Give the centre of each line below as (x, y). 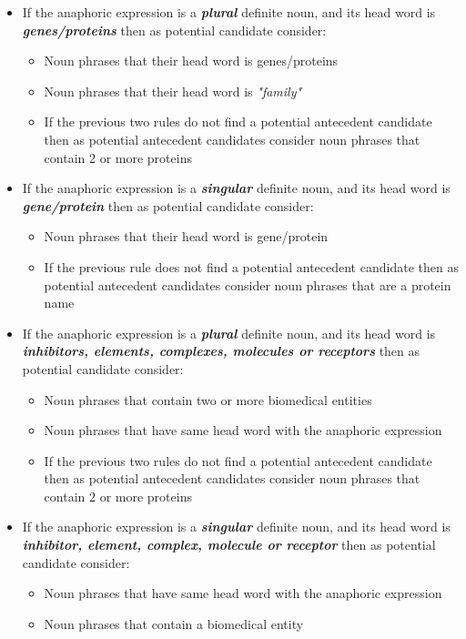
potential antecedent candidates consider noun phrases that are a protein (248, 284)
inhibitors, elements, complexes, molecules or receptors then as (221, 351)
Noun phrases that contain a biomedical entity (174, 623)
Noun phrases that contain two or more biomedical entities (208, 399)
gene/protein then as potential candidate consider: (168, 205)
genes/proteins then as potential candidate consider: (174, 30)
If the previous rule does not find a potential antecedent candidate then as (251, 266)
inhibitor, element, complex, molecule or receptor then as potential (229, 545)
